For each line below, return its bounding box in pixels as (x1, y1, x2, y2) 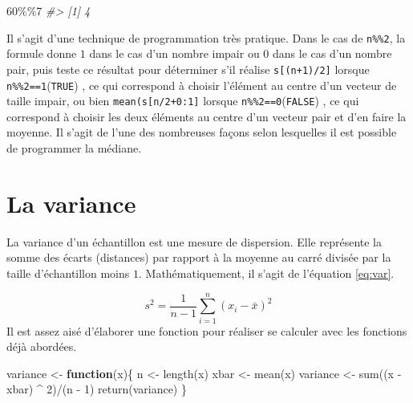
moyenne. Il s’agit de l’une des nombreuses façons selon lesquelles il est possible (6, 124, 397, 140)
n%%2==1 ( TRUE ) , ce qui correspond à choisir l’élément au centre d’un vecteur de (6, 76, 397, 93)
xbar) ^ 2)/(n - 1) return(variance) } (6, 381, 187, 397)
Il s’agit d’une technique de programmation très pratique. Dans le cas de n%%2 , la (6, 29, 406, 46)
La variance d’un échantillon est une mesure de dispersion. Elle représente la (6, 233, 383, 250)
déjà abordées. (6, 338, 77, 355)
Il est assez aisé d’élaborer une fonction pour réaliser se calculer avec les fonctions (6, 322, 407, 339)
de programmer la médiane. (6, 140, 142, 156)
